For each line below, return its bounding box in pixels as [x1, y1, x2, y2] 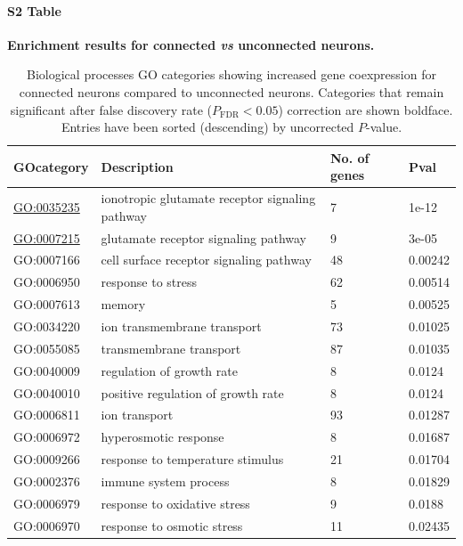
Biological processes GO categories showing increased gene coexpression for [27, 65, 436, 84]
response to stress [101, 273, 197, 291]
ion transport [101, 405, 174, 424]
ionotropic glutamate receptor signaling [101, 189, 316, 208]
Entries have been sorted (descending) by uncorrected [61, 118, 354, 136]
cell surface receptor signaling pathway [101, 250, 312, 269]
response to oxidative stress [101, 493, 250, 512]
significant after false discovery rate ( [10, 100, 212, 118]
